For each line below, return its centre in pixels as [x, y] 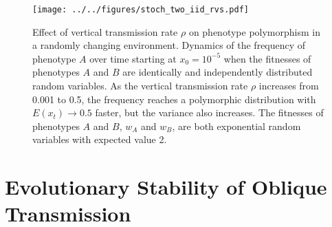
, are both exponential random [236, 126]
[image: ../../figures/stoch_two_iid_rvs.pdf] [141, 10]
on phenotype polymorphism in [254, 31]
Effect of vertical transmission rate [105, 31]
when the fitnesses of [267, 58]
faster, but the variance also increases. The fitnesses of [209, 112]
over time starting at [133, 58]
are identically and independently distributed [218, 72]
